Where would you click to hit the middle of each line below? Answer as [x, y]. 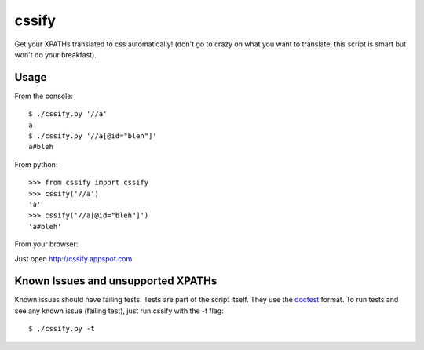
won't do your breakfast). [56, 54]
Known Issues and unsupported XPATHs [116, 281]
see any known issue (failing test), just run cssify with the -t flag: [119, 311]
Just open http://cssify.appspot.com [73, 258]
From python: [36, 164]
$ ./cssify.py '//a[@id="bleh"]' [93, 136]
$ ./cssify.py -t [62, 329]
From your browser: [46, 244]
